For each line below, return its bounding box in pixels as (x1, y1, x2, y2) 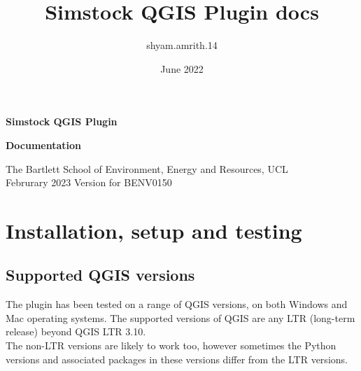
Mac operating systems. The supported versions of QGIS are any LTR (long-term (6, 310, 355, 325)
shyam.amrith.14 (146, 38, 218, 52)
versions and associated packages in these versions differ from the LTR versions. (6, 351, 348, 366)
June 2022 (160, 61, 204, 76)
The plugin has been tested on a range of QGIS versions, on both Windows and (6, 297, 348, 311)
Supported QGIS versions (6, 264, 195, 286)
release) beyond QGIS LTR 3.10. (6, 324, 146, 339)
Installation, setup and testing (6, 216, 302, 244)
